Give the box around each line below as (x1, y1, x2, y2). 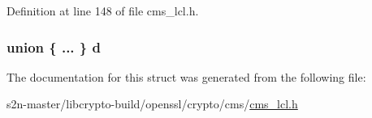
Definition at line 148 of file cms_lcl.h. (6, 2, 199, 19)
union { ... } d (6, 36, 101, 57)
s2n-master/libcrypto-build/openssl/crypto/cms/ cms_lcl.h (6, 95, 298, 112)
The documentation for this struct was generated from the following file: (6, 68, 366, 85)
